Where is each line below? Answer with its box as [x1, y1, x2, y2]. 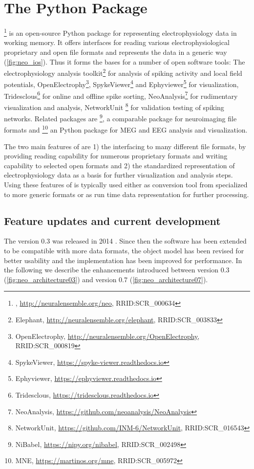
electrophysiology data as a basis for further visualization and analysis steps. [4, 170, 233, 180]
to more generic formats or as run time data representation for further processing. [4, 189, 249, 199]
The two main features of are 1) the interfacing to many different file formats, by [4, 141, 246, 151]
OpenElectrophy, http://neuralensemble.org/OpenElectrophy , [15, 331, 200, 341]
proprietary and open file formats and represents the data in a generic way [4, 46, 227, 57]
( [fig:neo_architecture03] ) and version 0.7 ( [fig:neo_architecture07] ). [4, 274, 208, 284]
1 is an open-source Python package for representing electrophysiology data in [4, 26, 237, 38]
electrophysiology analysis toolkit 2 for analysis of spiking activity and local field [4, 67, 242, 78]
